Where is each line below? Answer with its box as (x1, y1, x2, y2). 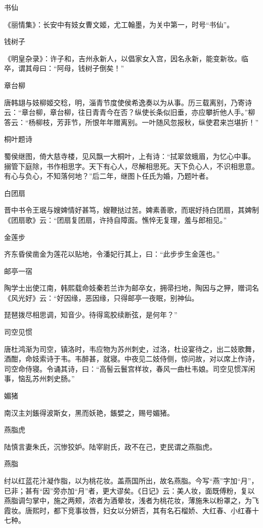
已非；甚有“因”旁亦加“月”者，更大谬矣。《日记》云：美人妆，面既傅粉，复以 (4, 485, 255, 496)
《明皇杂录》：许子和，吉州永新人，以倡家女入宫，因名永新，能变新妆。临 (4, 53, 248, 63)
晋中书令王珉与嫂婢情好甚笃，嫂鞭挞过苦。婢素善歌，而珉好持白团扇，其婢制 (4, 205, 259, 215)
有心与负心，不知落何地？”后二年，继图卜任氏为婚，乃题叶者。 (4, 171, 213, 181)
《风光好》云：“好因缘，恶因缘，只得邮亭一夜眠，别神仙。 (4, 292, 199, 303)
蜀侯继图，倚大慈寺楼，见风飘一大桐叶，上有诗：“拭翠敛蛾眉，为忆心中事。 (4, 150, 255, 161)
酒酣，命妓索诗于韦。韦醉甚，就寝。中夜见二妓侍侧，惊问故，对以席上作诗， (4, 353, 259, 364)
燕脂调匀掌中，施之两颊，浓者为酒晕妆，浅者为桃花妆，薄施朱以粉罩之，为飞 (4, 495, 259, 506)
